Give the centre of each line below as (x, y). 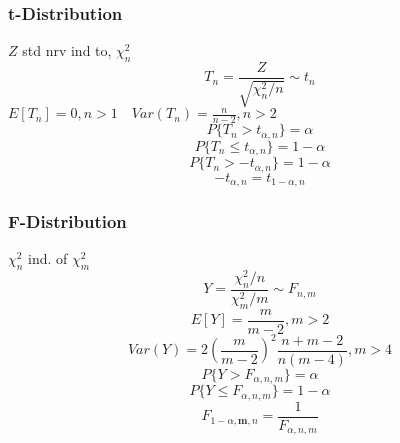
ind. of (48, 258)
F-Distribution (67, 221)
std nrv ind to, (67, 50)
